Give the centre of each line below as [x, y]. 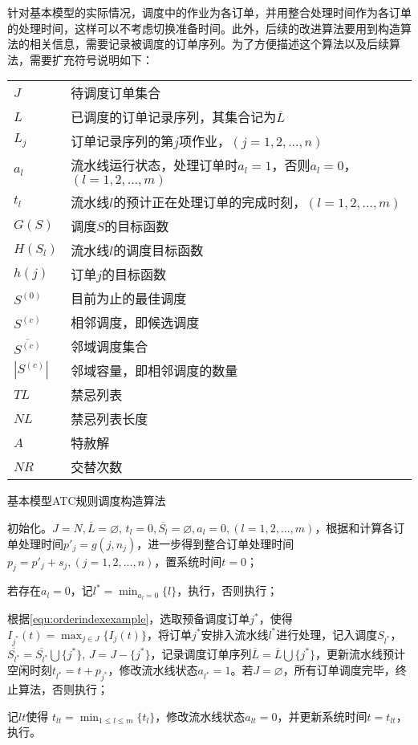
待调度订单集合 [116, 93]
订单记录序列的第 [122, 141]
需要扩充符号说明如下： [91, 59]
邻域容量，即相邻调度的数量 [154, 371]
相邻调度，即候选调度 [135, 323]
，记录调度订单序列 [201, 653]
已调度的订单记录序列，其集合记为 [174, 117]
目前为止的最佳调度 [129, 299]
